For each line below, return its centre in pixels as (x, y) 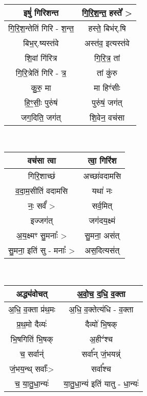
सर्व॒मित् (102, 206)
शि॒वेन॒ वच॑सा (107, 117)
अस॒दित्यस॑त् (102, 250)
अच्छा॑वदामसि (102, 176)
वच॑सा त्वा (41, 161)
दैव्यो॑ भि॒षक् (101, 324)
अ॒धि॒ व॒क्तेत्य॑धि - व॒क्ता (101, 309)
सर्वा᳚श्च (101, 368)
